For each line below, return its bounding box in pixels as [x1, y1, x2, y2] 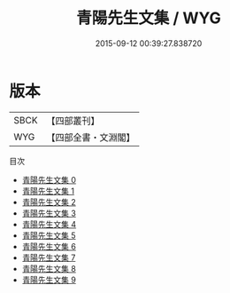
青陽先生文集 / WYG [76, 8, 221, 28]
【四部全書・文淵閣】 [46, 131, 135, 143]
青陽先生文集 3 [21, 208, 77, 218]
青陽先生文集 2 [21, 196, 77, 207]
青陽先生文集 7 [21, 252, 76, 263]
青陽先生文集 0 [21, 174, 77, 185]
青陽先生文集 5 [21, 230, 77, 241]
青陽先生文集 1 [21, 186, 75, 196]
